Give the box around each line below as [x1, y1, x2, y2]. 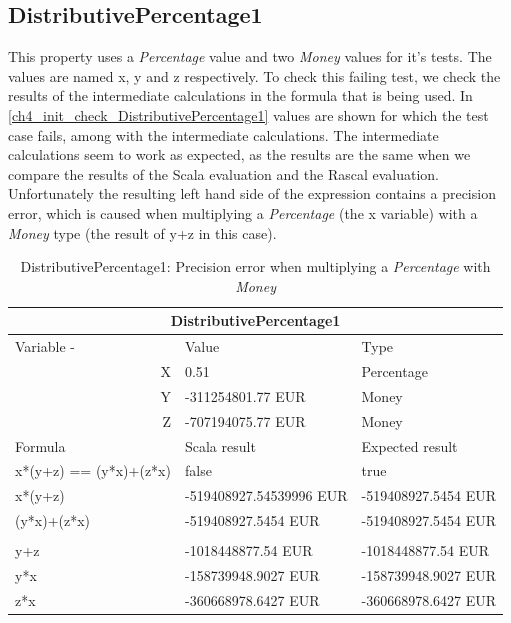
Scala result [184, 435, 256, 456]
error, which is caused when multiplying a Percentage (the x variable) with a [8, 202, 478, 223]
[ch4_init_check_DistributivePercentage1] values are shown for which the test [8, 104, 489, 125]
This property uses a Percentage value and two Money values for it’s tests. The [8, 46, 492, 67]
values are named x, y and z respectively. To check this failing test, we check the [8, 65, 501, 86]
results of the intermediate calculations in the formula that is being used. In [8, 85, 473, 106]
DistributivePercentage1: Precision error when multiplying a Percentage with [20, 256, 491, 277]
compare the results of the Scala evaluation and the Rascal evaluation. [8, 163, 439, 184]
